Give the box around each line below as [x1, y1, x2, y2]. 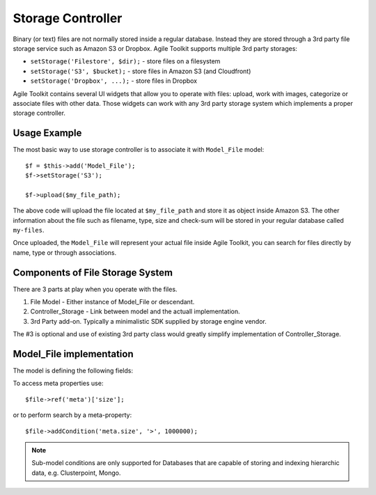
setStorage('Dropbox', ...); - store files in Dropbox [30, 77, 198, 85]
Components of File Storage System [13, 267, 173, 278]
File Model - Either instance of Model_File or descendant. [30, 298, 195, 306]
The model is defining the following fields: [13, 366, 134, 375]
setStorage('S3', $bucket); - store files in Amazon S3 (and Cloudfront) [30, 67, 251, 75]
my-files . [13, 226, 45, 234]
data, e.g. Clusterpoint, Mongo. [31, 469, 121, 477]
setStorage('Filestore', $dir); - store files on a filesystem [30, 57, 221, 65]
